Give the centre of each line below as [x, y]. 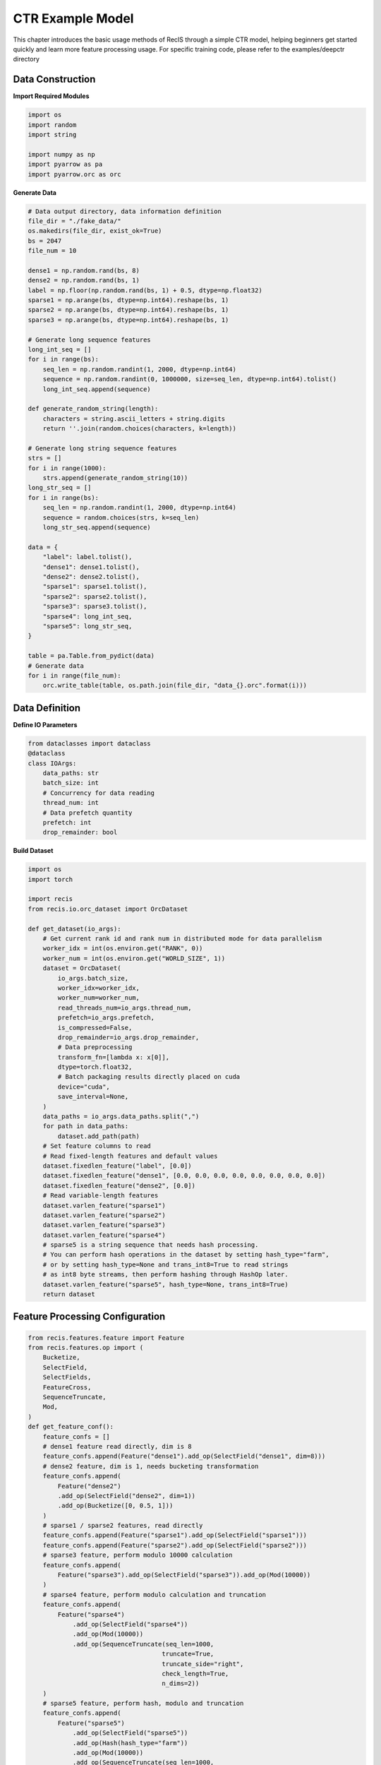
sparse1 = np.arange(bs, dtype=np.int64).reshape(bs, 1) [128, 300]
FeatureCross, [67, 1387]
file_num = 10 [52, 251]
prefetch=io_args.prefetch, [106, 1018]
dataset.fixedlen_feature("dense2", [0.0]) [119, 1185]
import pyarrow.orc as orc [74, 174]
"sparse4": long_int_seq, [87, 616]
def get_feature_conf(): [71, 1427]
